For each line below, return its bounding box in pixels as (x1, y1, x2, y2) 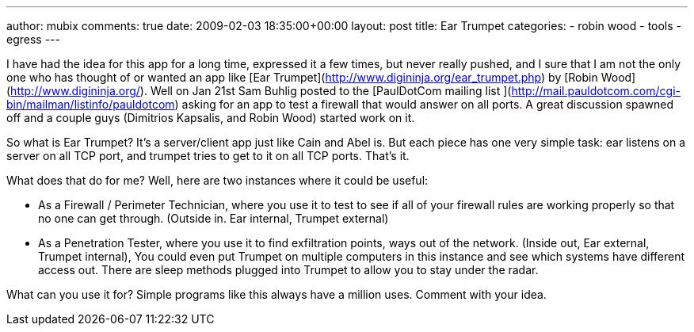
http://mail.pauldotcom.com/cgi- (511, 84, 681, 97)
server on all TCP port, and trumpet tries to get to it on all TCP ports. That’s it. (6, 149, 410, 162)
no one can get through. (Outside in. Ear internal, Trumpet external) (38, 212, 389, 225)
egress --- (6, 32, 60, 46)
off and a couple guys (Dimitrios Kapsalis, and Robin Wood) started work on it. (6, 111, 415, 124)
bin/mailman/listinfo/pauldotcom (6, 97, 175, 111)
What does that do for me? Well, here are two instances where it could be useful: (6, 174, 429, 187)
